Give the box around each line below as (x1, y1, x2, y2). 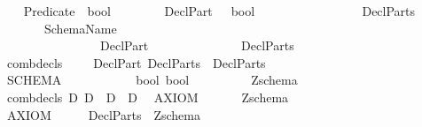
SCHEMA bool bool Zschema (6, 71, 298, 89)
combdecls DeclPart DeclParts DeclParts (6, 53, 266, 71)
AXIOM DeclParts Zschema (6, 105, 200, 123)
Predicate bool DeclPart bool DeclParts (23, 2, 416, 19)
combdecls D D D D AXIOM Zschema (6, 87, 289, 106)
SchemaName (43, 19, 117, 37)
